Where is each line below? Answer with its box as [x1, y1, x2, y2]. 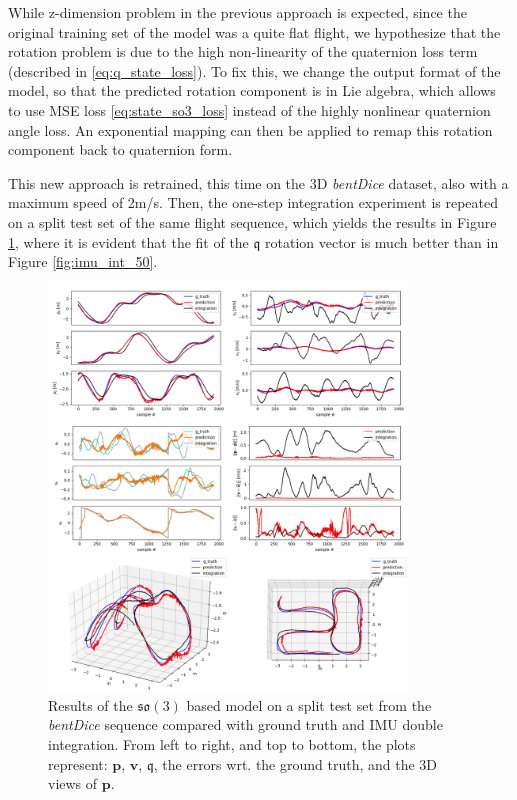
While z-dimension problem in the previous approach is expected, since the [8, 2, 467, 22]
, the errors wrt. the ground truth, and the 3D [153, 753, 438, 774]
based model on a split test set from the [186, 694, 432, 715]
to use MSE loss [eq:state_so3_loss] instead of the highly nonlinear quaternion [8, 99, 491, 120]
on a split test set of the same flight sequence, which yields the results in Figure [8, 211, 497, 232]
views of [48, 773, 98, 794]
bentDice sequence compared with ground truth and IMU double [48, 714, 443, 735]
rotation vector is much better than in [265, 231, 499, 252]
